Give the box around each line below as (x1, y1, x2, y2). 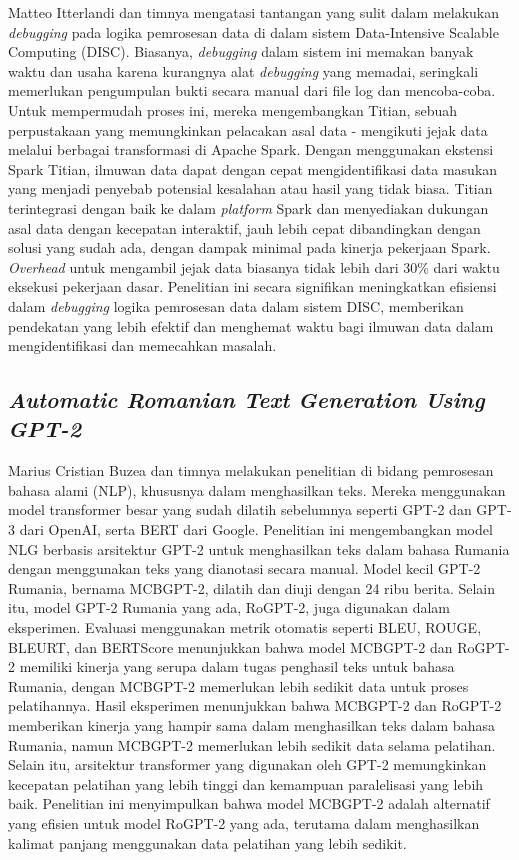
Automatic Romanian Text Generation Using (8, 384, 485, 415)
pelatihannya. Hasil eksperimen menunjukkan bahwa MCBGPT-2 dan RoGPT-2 (8, 695, 502, 716)
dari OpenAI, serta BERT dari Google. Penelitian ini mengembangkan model (19, 519, 493, 540)
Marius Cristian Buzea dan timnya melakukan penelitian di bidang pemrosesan (8, 460, 494, 481)
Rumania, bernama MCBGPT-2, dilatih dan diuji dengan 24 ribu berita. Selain (8, 577, 496, 598)
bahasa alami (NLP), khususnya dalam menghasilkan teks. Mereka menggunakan (8, 479, 506, 500)
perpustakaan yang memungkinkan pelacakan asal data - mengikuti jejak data (8, 119, 488, 140)
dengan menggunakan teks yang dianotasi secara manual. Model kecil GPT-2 (8, 558, 481, 579)
